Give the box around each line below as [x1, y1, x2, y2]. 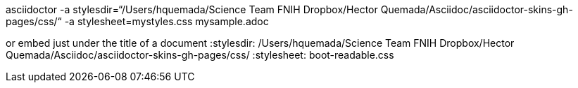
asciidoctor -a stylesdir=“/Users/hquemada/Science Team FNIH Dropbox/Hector [6, 3, 378, 15]
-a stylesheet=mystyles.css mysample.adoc [64, 15, 269, 27]
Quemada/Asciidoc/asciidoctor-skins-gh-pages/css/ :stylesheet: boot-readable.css [6, 49, 394, 61]
